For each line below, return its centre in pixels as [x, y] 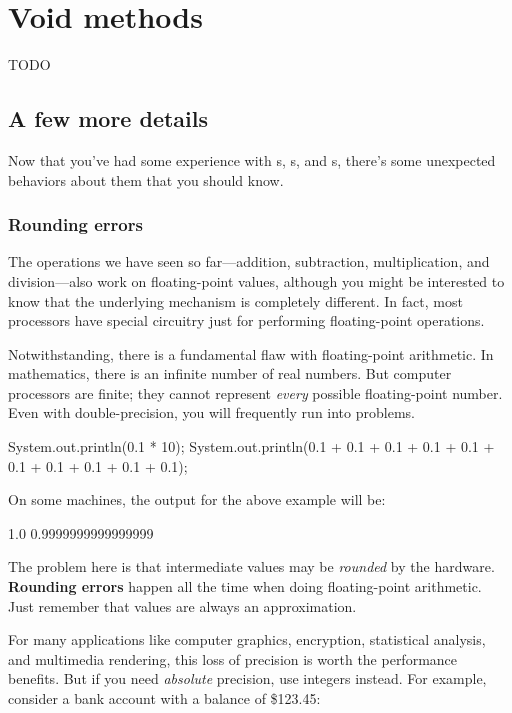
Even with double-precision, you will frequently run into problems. [211, 412]
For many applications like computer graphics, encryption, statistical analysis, [247, 639]
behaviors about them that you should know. [146, 179]
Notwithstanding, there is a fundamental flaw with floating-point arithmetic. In [251, 353]
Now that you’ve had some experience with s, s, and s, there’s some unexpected [252, 159]
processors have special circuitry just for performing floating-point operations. [246, 320]
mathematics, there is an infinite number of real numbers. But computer [230, 373]
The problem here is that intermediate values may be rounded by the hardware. [251, 566]
